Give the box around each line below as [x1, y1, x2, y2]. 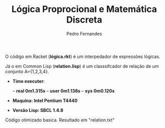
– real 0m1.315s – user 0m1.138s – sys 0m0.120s [12, 87, 115, 93]
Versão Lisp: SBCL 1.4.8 [12, 107, 64, 113]
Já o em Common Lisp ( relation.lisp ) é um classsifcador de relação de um [5, 63, 159, 69]
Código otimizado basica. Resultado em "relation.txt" [5, 116, 115, 123]
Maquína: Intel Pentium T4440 [12, 97, 78, 103]
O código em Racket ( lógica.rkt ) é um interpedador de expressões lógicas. [5, 53, 160, 59]
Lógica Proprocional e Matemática [12, 3, 157, 15]
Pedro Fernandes [66, 30, 102, 36]
